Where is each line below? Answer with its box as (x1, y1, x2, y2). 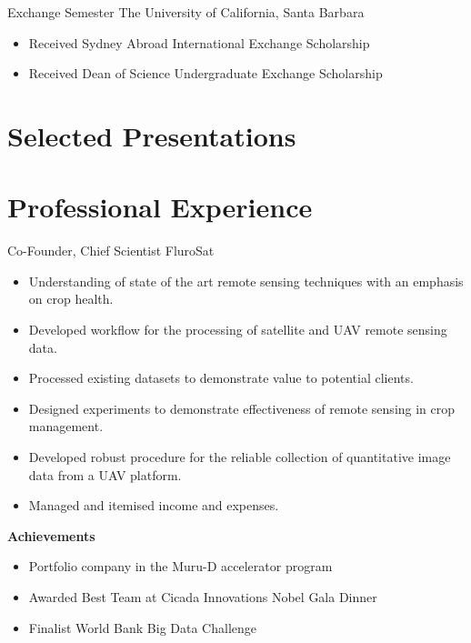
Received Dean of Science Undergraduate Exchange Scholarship (28, 64, 383, 83)
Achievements (7, 526, 95, 545)
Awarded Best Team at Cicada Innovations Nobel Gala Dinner (28, 588, 377, 606)
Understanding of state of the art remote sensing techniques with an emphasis (28, 271, 464, 290)
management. (28, 417, 104, 436)
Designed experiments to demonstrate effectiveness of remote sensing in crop (28, 398, 456, 417)
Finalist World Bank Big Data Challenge (28, 618, 256, 637)
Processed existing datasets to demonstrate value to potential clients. (28, 368, 414, 387)
